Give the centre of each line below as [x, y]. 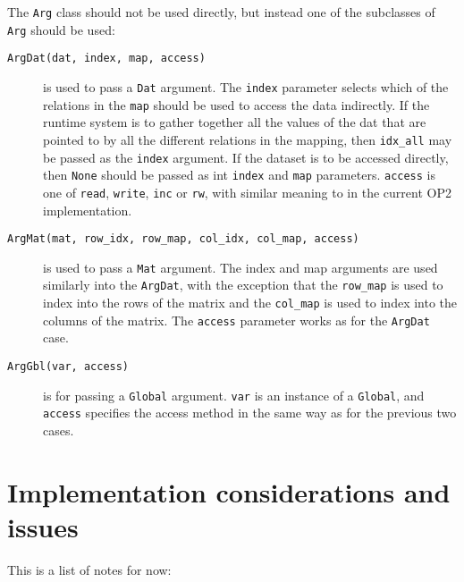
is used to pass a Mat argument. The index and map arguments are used [240, 267]
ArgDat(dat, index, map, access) [106, 59]
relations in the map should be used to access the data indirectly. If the [236, 104]
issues [43, 526]
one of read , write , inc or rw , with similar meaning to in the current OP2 [247, 192]
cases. [59, 430]
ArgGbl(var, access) [68, 366]
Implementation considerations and [229, 491]
